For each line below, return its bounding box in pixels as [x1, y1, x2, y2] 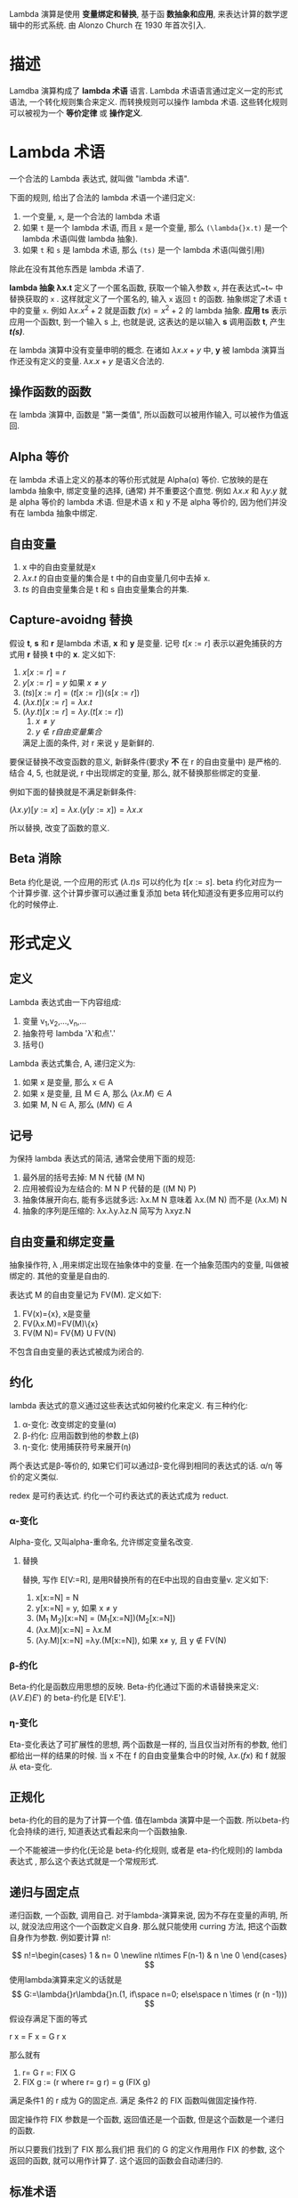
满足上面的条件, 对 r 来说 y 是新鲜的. [21, 737, 155, 748]
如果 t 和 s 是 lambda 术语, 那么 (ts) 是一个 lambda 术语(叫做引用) [21, 244, 265, 255]
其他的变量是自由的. [36, 1270, 110, 1281]
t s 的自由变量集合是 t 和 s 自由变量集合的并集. [21, 583, 189, 595]
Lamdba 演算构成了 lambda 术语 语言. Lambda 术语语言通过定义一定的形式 [9, 85, 283, 96]
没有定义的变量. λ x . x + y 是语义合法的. [24, 355, 165, 366]
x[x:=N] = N [35, 1593, 79, 1603]
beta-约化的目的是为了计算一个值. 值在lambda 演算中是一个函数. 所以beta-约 [9, 1815, 290, 1826]
